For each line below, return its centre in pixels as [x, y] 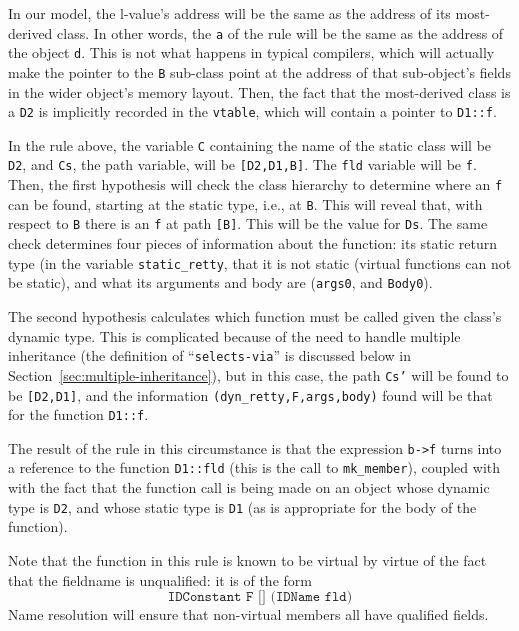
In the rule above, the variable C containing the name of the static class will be [250, 144]
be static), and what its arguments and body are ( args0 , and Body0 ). [220, 282]
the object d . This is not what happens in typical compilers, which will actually [251, 52]
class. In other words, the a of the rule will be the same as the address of [280, 32]
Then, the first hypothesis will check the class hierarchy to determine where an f [255, 184]
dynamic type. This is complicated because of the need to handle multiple [234, 335]
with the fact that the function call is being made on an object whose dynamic [249, 487]
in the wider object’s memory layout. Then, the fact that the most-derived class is [259, 91]
